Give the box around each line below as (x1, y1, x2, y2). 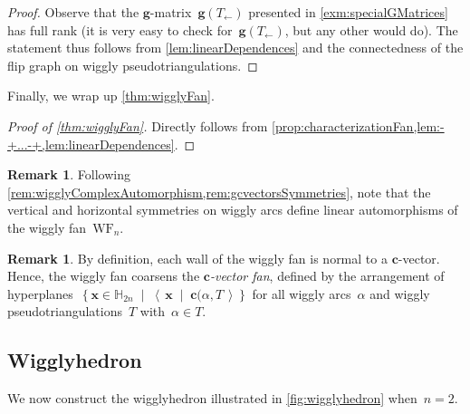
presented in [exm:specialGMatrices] (248, 3, 448, 21)
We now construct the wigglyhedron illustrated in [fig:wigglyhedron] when (7, 389, 417, 408)
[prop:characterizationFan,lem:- (272, 116, 445, 135)
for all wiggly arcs (252, 284, 351, 303)
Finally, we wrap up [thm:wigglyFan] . (7, 86, 215, 105)
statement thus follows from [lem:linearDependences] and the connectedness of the (7, 38, 464, 57)
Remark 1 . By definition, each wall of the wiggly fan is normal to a (7, 248, 388, 267)
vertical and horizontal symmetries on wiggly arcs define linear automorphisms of (7, 200, 458, 219)
